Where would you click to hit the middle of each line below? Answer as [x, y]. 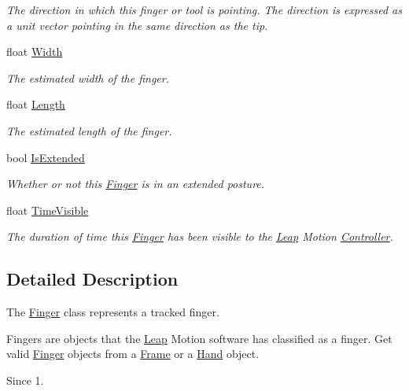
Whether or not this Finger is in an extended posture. [136, 184]
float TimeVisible [48, 210]
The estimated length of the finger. [89, 130]
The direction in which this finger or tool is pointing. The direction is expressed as [204, 9]
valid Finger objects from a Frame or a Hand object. [133, 354]
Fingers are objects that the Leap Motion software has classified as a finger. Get [199, 338]
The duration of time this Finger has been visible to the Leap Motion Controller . [200, 236]
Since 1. [25, 380]
